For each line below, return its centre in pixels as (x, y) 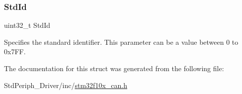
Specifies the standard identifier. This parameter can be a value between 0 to (121, 42)
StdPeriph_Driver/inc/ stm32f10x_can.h (66, 85)
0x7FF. (15, 51)
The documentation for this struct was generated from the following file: (114, 68)
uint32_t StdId (27, 25)
